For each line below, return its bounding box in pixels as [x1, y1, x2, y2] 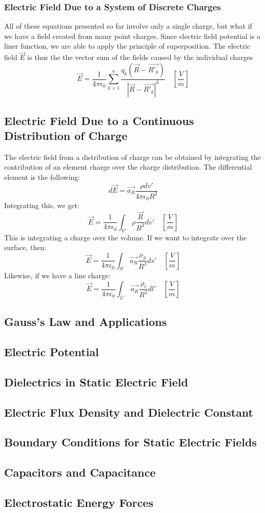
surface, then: [4, 242, 47, 253]
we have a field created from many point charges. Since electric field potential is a [4, 30, 261, 41]
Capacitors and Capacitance [4, 464, 156, 480]
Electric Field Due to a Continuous [4, 112, 194, 128]
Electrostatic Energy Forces [4, 494, 154, 510]
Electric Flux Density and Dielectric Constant [4, 404, 254, 420]
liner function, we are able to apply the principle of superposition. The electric [4, 40, 251, 51]
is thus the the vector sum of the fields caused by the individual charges [27, 52, 253, 63]
